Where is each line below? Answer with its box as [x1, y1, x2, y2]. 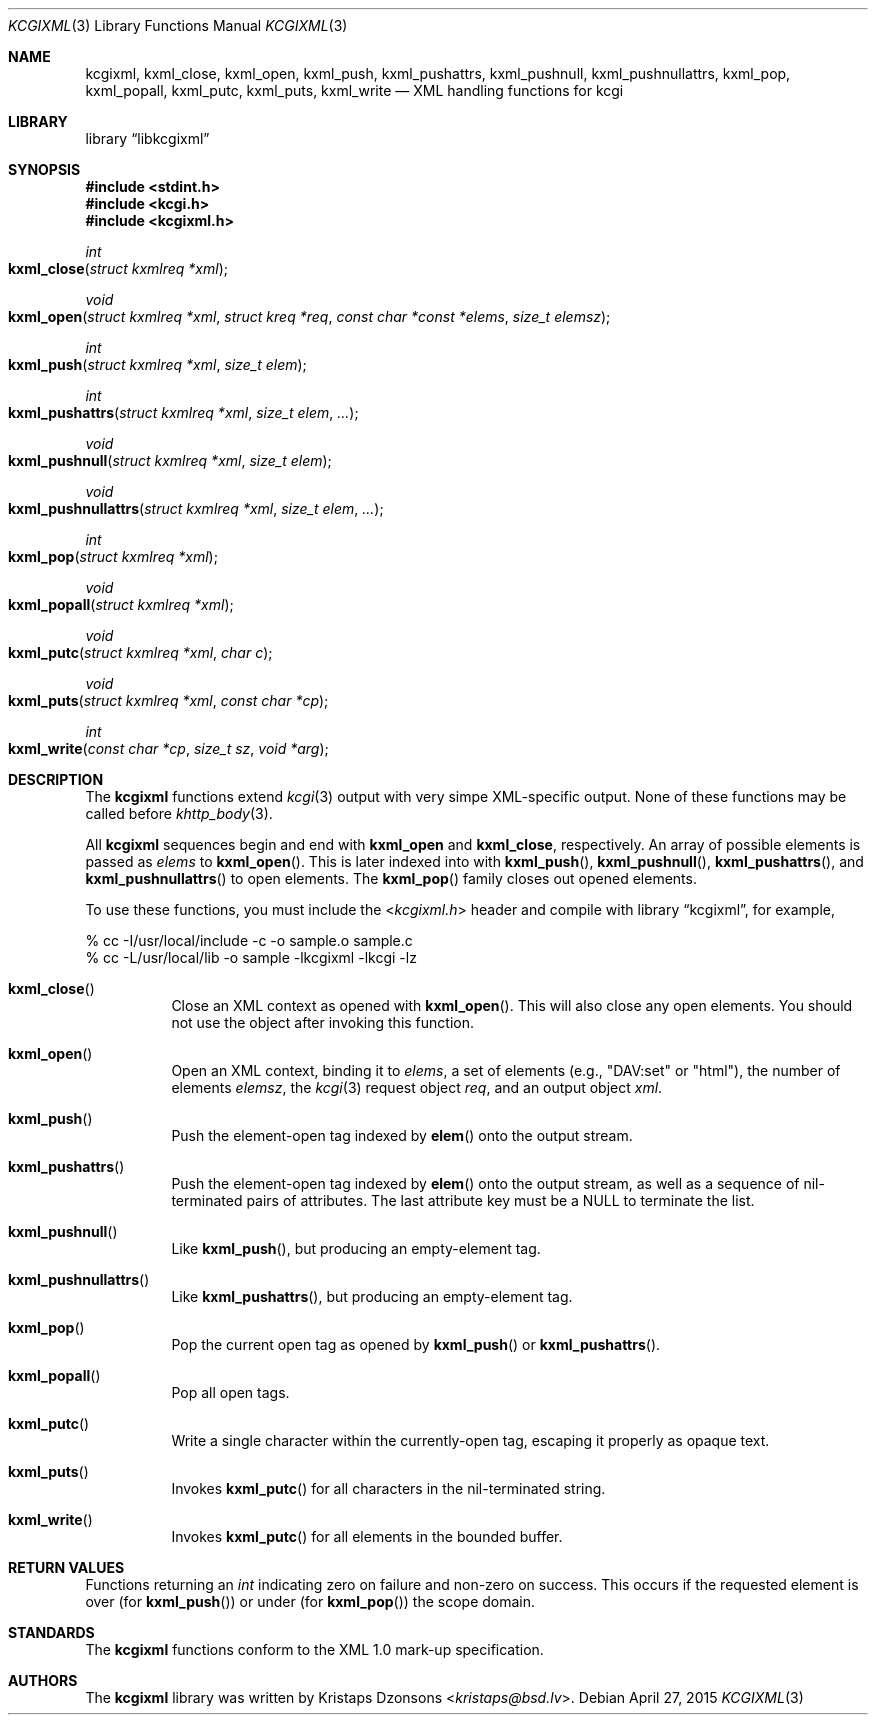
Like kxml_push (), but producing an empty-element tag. [171, 1240, 541, 1257]
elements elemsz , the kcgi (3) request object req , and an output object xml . [171, 1079, 663, 1096]
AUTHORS [8, 1672, 78, 1689]
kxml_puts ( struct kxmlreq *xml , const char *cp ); [8, 692, 329, 709]
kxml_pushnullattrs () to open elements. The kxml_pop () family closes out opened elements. [85, 870, 697, 887]
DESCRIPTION [8, 771, 104, 788]
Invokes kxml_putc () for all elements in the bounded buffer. [171, 1528, 563, 1545]
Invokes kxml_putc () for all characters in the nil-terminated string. [171, 1480, 606, 1497]
